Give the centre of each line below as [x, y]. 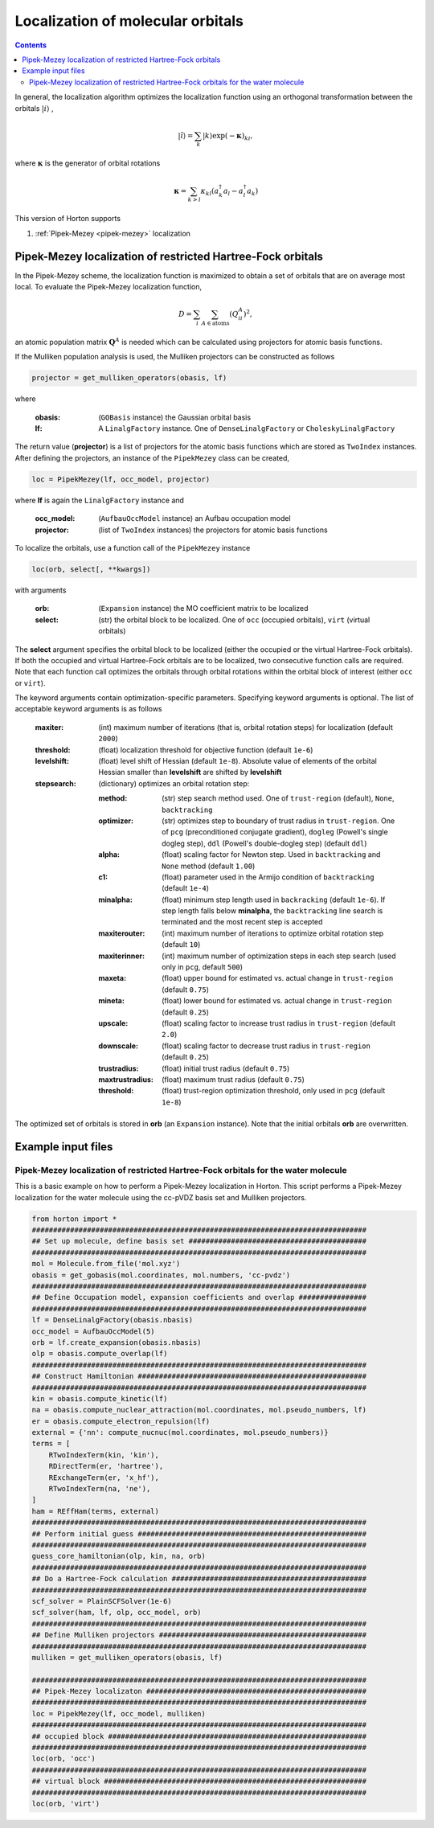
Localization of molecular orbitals [129, 21]
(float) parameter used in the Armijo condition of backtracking [268, 877]
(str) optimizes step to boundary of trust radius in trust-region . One [278, 821]
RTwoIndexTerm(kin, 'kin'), [104, 1455]
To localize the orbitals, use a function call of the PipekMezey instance [133, 547]
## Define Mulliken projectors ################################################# [199, 1635]
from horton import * [74, 1219]
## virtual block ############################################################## [199, 1781]
